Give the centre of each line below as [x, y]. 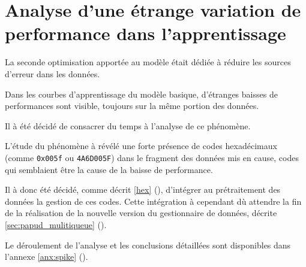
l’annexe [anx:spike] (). [46, 257]
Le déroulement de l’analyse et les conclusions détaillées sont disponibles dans [148, 245]
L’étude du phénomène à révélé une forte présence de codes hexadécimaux [141, 146]
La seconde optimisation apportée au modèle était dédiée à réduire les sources [148, 62]
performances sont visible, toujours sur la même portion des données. [132, 106]
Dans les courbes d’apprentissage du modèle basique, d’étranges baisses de [141, 94]
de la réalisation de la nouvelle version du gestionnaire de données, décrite [141, 213]
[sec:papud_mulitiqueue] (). [56, 224]
